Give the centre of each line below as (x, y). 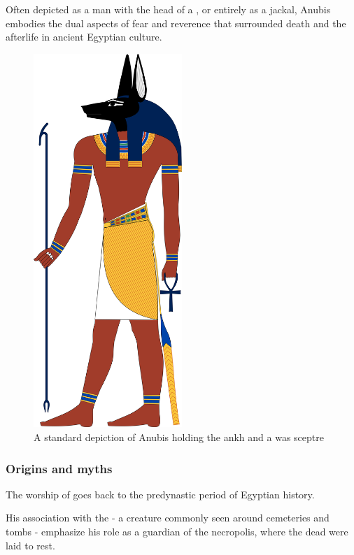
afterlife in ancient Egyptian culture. (84, 37)
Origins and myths (59, 468)
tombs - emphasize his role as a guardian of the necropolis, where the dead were (177, 532)
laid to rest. (30, 545)
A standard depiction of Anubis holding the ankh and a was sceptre (179, 437)
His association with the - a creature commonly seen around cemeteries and (168, 518)
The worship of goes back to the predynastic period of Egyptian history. (160, 494)
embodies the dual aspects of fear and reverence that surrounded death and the (176, 23)
